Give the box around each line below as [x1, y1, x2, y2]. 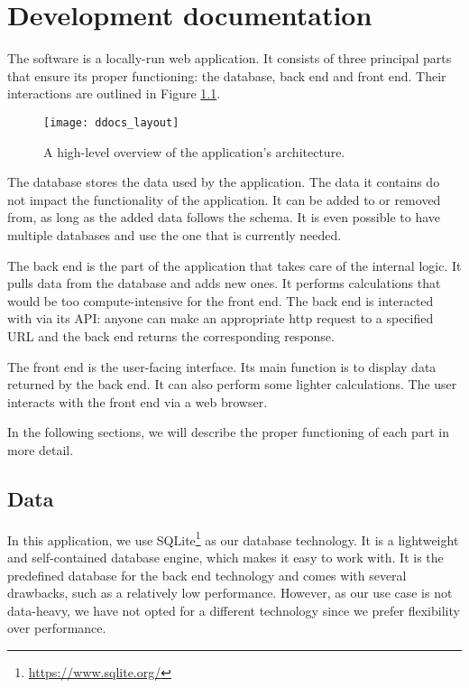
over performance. [7, 618, 106, 637]
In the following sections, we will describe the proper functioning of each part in [7, 423, 450, 442]
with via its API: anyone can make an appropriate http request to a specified [7, 309, 434, 328]
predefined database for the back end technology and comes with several [7, 565, 407, 584]
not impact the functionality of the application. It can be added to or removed [7, 190, 441, 209]
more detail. [7, 440, 74, 459]
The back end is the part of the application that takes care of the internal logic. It [7, 256, 462, 274]
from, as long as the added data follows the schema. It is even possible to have [7, 208, 441, 227]
